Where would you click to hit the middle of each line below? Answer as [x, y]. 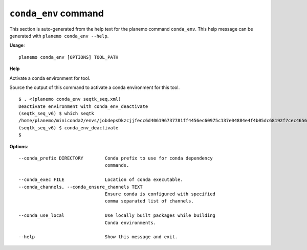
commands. [117, 165]
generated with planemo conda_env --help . [59, 36]
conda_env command [57, 13]
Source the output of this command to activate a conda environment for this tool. [95, 87]
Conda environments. [130, 223]
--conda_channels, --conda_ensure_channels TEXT [81, 187]
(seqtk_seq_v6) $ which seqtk [57, 113]
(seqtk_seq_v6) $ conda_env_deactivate [69, 128]
